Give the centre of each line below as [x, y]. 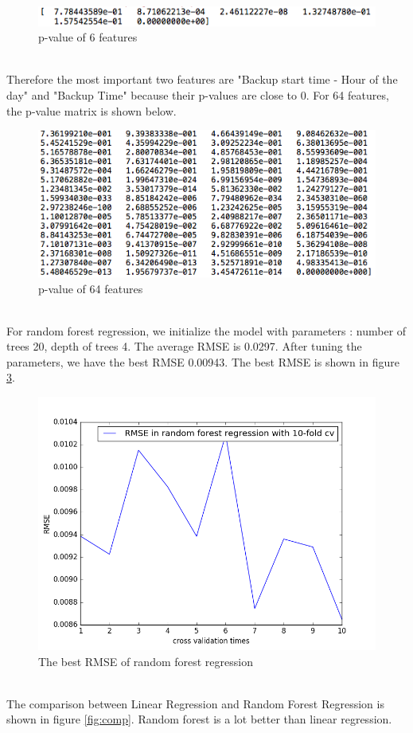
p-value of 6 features [88, 37]
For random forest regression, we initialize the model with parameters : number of [206, 330]
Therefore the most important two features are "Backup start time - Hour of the [202, 79]
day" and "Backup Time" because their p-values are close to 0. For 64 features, [198, 94]
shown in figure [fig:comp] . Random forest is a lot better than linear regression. [199, 719]
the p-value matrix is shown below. [92, 110]
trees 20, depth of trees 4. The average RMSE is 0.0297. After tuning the [184, 346]
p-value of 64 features [91, 288]
